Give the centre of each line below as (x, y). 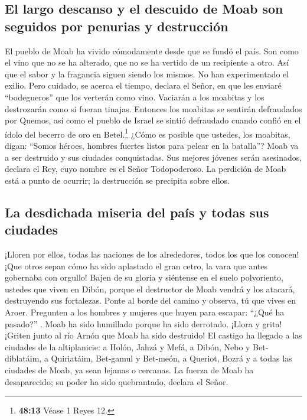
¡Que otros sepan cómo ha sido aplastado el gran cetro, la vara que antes (136, 266)
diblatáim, (23, 358)
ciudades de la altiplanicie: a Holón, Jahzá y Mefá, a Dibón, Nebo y (128, 346)
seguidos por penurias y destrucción (117, 26)
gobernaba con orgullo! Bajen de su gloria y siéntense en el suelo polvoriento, (144, 277)
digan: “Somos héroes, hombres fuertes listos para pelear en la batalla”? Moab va (152, 145)
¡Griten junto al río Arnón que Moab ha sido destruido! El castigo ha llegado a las (153, 335)
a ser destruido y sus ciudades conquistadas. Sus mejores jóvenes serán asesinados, (153, 157)
